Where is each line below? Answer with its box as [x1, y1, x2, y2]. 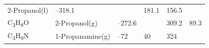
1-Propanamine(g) [55, 31, 110, 41]
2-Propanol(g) [55, 17, 98, 27]
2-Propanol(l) [7, 4, 48, 15]
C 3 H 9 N [7, 30, 29, 42]
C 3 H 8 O [7, 17, 29, 28]
